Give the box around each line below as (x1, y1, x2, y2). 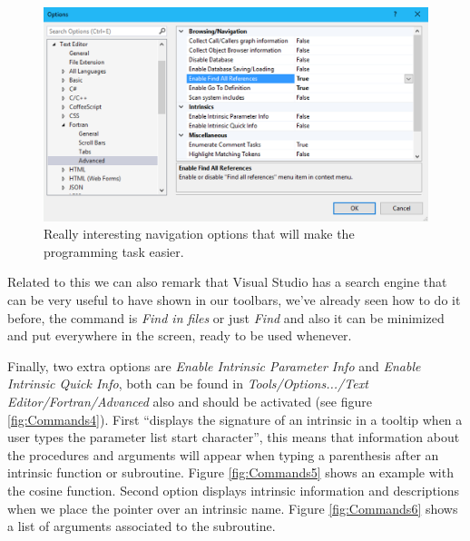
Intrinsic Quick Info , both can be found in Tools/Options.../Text (7, 374, 368, 393)
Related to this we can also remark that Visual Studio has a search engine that (7, 272, 447, 291)
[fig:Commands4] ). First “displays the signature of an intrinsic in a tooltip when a (7, 409, 463, 428)
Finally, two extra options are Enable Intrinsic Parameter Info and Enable (7, 356, 421, 375)
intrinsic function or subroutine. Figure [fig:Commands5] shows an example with (7, 463, 454, 482)
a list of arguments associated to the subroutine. (7, 516, 276, 536)
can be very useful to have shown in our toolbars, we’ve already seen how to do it (7, 290, 461, 309)
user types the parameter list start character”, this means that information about (7, 428, 460, 447)
